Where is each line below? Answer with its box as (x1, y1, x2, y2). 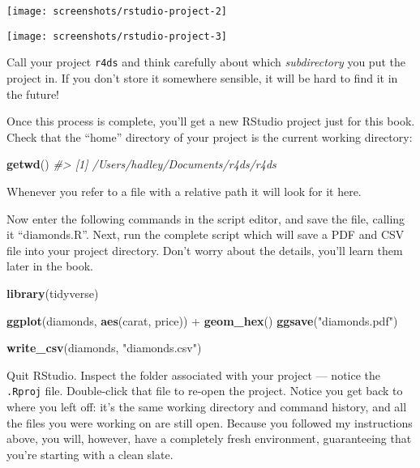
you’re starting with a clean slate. (6, 445, 174, 462)
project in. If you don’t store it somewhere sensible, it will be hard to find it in (6, 69, 398, 86)
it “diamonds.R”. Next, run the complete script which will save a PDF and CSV (6, 226, 405, 243)
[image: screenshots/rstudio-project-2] (6, 6, 228, 17)
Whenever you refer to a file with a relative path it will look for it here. (6, 182, 362, 199)
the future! (6, 85, 60, 102)
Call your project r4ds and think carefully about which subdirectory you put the (6, 53, 405, 70)
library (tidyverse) (6, 284, 99, 301)
